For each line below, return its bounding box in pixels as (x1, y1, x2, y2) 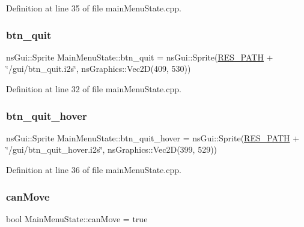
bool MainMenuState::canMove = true (6, 212, 148, 225)
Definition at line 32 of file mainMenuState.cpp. (6, 83, 181, 95)
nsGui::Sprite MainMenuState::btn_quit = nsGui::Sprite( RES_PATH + (6, 50, 273, 63)
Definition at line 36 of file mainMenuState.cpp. (6, 164, 181, 175)
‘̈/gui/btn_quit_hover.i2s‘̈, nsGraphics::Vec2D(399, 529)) (6, 143, 217, 156)
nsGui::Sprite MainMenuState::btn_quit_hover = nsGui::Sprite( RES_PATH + (6, 131, 300, 144)
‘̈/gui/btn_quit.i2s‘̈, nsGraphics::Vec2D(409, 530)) (6, 62, 191, 75)
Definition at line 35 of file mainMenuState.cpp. (6, 2, 181, 14)
